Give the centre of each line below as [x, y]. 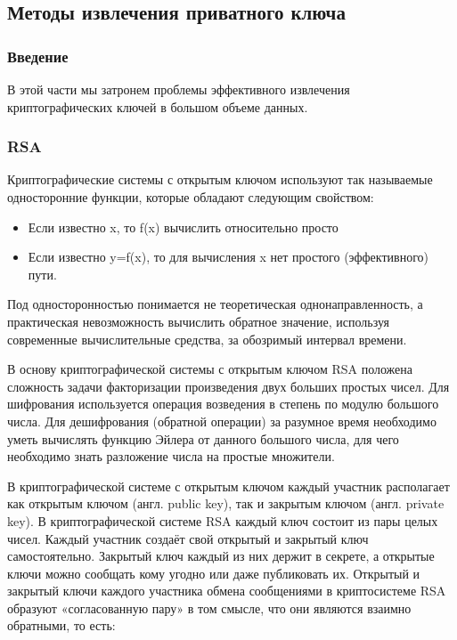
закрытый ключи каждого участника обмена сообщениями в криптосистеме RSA [227, 591]
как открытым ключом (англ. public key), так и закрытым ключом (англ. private [226, 503]
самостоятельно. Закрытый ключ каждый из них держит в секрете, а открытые [221, 556]
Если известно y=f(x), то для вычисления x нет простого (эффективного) [228, 257]
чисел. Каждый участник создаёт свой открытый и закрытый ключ [188, 538]
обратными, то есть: [61, 625]
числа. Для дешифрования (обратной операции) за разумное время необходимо [222, 421]
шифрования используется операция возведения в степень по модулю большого [223, 404]
